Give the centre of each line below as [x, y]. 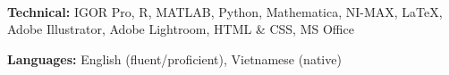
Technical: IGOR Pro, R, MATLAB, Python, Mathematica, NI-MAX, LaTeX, [225, 11]
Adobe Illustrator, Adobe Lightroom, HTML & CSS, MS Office [181, 29]
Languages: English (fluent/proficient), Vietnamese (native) [174, 58]
